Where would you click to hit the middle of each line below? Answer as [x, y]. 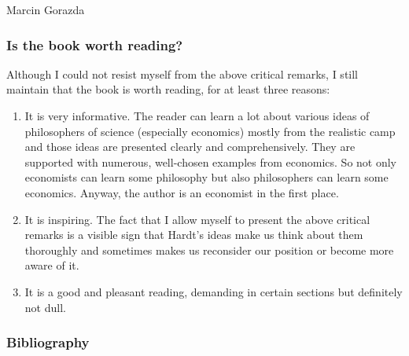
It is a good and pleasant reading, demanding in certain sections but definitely [214, 291]
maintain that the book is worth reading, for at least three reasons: [168, 89]
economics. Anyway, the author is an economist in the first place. [182, 192]
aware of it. [52, 265]
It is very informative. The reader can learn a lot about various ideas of [197, 116]
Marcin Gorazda [46, 9]
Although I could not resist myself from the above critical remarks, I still [182, 73]
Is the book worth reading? [95, 44]
